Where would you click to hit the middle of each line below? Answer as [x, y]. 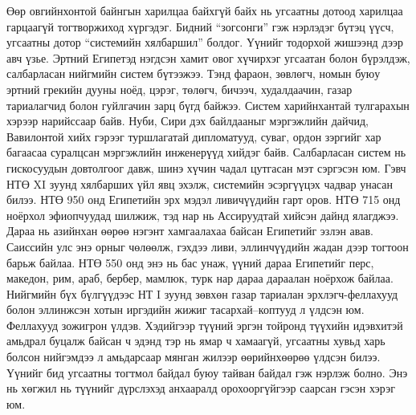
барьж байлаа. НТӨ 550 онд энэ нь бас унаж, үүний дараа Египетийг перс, [190, 262]
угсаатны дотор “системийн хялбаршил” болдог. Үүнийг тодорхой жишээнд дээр [205, 42]
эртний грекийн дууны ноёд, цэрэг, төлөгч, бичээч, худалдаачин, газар [179, 89]
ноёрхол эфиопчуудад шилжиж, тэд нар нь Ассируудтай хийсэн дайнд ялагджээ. [203, 215]
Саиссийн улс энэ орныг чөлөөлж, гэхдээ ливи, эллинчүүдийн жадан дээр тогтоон [208, 246]
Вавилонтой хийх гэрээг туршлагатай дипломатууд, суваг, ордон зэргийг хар [194, 136]
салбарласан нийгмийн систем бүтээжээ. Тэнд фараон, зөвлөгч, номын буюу [194, 73]
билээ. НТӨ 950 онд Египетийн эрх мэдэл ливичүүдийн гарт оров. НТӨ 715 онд [204, 199]
